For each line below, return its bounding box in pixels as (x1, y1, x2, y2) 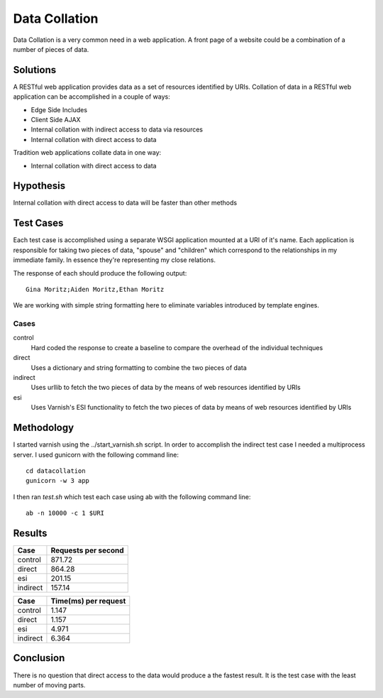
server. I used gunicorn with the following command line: (13, 450, 179, 459)
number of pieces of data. (13, 45, 89, 53)
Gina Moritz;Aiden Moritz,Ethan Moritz (26, 285, 165, 293)
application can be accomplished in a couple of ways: (13, 92, 170, 101)
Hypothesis (13, 180, 66, 192)
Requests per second (50, 545, 124, 555)
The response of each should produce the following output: (13, 268, 187, 277)
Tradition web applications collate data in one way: (13, 148, 162, 157)
